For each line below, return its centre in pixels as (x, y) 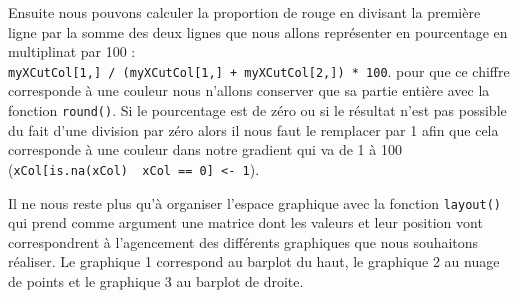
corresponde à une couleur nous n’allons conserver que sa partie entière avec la (249, 90)
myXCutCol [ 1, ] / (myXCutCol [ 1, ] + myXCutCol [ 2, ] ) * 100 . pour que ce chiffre (259, 70)
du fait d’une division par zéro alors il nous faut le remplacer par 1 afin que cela (253, 129)
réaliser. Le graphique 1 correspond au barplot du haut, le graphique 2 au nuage (254, 261)
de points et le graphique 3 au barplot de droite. (156, 280)
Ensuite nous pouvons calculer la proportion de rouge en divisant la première (244, 12)
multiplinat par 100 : (72, 51)
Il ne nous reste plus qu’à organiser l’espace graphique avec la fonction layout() (254, 202)
